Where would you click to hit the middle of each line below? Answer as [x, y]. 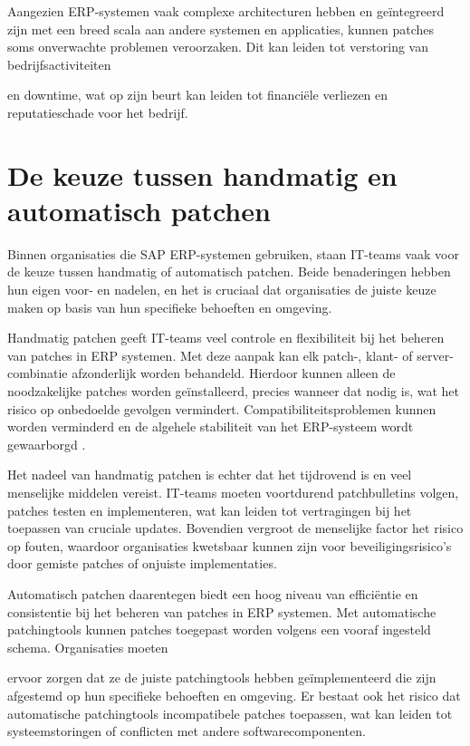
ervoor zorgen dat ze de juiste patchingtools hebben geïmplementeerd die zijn [222, 678]
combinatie [38, 373]
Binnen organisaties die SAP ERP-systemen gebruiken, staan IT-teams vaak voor [233, 253]
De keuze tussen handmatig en [202, 174]
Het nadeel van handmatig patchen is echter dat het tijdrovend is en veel [210, 475]
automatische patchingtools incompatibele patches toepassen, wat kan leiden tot [230, 713]
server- [435, 355]
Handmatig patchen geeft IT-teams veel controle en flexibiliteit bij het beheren [226, 338]
